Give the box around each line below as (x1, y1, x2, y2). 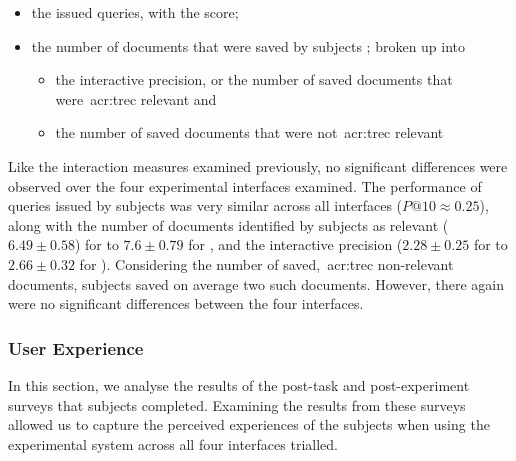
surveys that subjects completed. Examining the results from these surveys (8, 394, 466, 415)
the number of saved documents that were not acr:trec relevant (55, 122, 444, 143)
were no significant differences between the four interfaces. (8, 293, 364, 314)
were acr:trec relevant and (55, 88, 217, 109)
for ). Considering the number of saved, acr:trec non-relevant (79, 253, 454, 274)
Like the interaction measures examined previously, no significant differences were (8, 155, 508, 176)
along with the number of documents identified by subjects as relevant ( (8, 214, 449, 235)
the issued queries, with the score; (31, 2, 239, 22)
